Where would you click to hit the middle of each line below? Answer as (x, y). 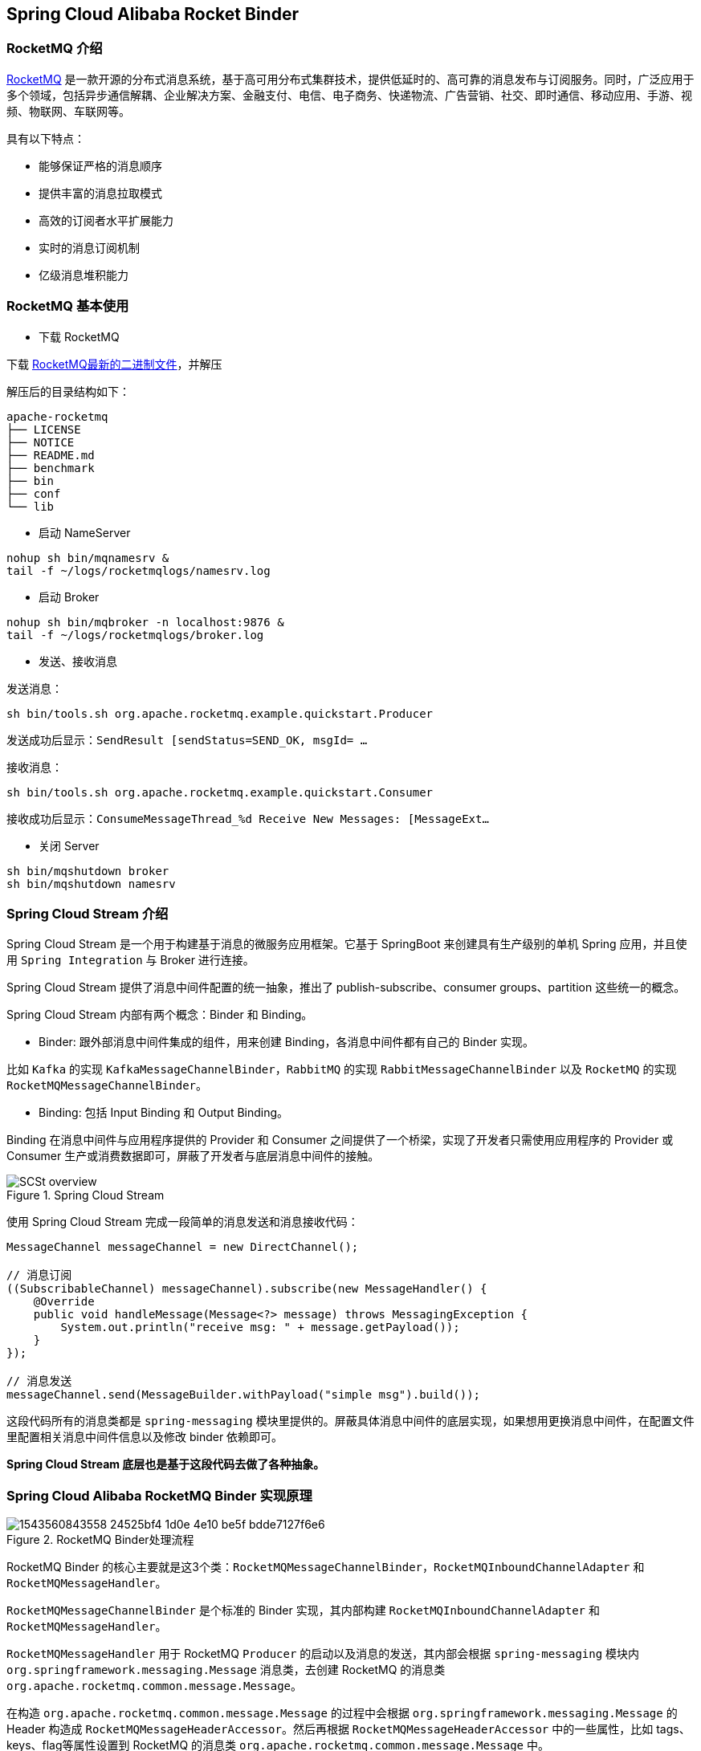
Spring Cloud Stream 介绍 (88, 913)
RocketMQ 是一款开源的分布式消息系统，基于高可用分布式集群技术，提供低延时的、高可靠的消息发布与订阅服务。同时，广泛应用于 (350, 79)
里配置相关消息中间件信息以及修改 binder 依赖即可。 (145, 1437)
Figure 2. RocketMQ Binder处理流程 (100, 1540)
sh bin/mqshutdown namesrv (91, 884)
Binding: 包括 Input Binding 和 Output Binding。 (164, 1113)
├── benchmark (51, 468)
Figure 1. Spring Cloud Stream (86, 1195)
